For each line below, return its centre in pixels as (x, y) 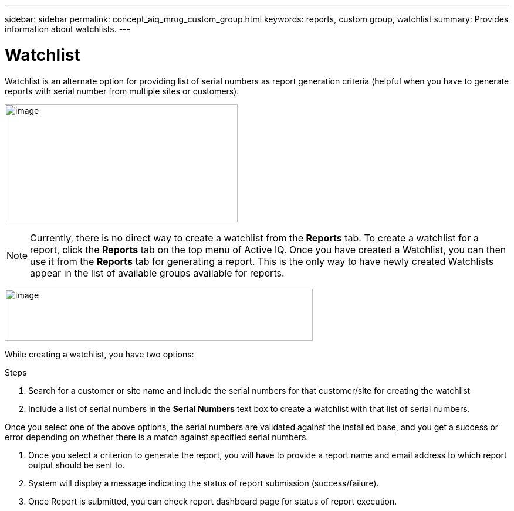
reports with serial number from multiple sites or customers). (122, 91)
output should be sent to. (77, 465)
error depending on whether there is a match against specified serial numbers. (157, 437)
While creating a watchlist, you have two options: (99, 354)
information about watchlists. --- (67, 29)
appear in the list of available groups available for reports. (157, 273)
